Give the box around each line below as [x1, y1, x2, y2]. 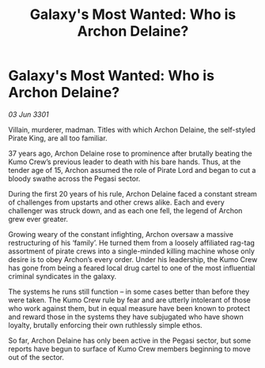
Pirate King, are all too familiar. [8, 133, 108, 143]
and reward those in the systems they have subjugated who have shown [8, 312, 244, 321]
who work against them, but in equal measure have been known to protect [8, 303, 251, 313]
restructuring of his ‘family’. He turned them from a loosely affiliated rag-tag [8, 238, 256, 247]
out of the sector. [8, 352, 65, 362]
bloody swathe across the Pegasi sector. [8, 174, 141, 183]
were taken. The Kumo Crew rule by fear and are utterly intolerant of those [8, 295, 252, 305]
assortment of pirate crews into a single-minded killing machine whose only [8, 246, 256, 256]
